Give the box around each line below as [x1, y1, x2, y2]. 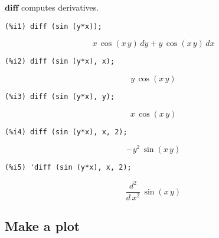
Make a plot [5, 216, 80, 234]
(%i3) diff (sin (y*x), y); [5, 92, 115, 101]
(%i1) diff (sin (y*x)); [5, 22, 102, 31]
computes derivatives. [21, 1, 99, 13]
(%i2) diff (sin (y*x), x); [5, 57, 115, 66]
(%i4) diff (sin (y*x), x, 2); [5, 127, 128, 136]
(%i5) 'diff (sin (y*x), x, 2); [5, 163, 132, 172]
